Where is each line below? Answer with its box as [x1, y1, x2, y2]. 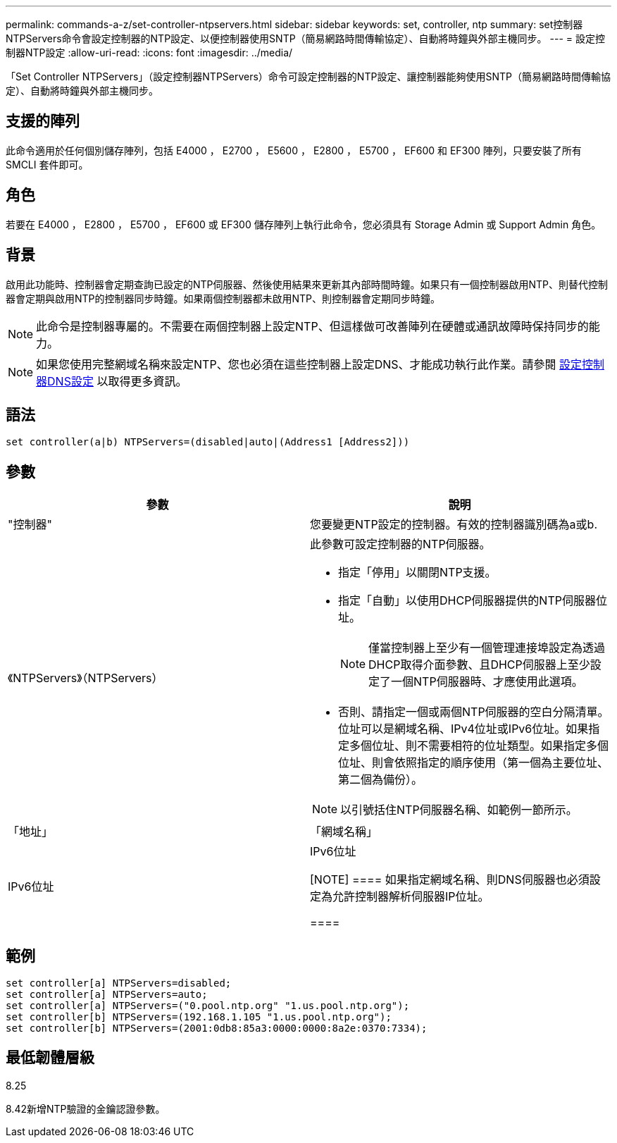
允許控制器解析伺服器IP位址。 [332, 889, 490, 904]
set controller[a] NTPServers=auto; [6, 989, 208, 1001]
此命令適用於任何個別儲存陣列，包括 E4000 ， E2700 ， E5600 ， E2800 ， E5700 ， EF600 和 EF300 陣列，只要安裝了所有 [6, 144, 582, 156]
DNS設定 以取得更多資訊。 [47, 373, 187, 388]
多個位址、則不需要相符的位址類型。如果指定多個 [349, 739, 609, 753]
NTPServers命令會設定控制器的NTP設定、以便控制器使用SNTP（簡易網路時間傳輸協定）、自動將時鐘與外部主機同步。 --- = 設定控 [6, 32, 606, 44]
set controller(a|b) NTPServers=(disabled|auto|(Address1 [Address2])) [6, 436, 410, 448]
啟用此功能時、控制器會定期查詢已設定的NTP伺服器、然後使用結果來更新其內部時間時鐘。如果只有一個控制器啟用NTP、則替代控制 [6, 278, 609, 290]
